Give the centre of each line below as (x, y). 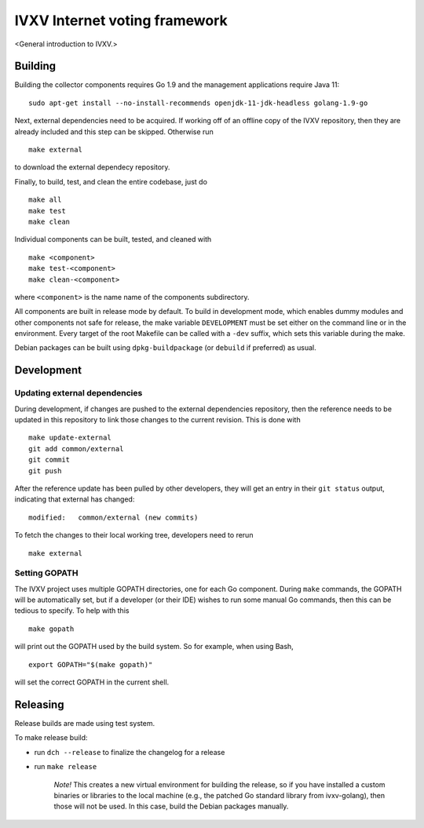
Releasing (39, 704)
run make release (66, 767)
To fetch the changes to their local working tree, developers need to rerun (134, 535)
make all (45, 200)
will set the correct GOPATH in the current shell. (92, 682)
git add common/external (76, 449)
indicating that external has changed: (75, 499)
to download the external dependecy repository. (92, 167)
